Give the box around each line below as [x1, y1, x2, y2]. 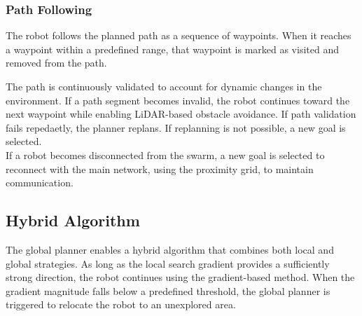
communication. [6, 175, 74, 190]
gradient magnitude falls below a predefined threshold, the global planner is [6, 283, 330, 298]
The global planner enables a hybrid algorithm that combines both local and [6, 242, 334, 256]
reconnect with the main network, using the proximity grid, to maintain [6, 161, 314, 176]
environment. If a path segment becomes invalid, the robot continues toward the [6, 92, 350, 107]
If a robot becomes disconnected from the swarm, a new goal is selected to [6, 147, 325, 162]
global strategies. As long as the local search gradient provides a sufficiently [6, 256, 330, 270]
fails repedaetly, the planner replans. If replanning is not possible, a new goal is [6, 120, 346, 135]
